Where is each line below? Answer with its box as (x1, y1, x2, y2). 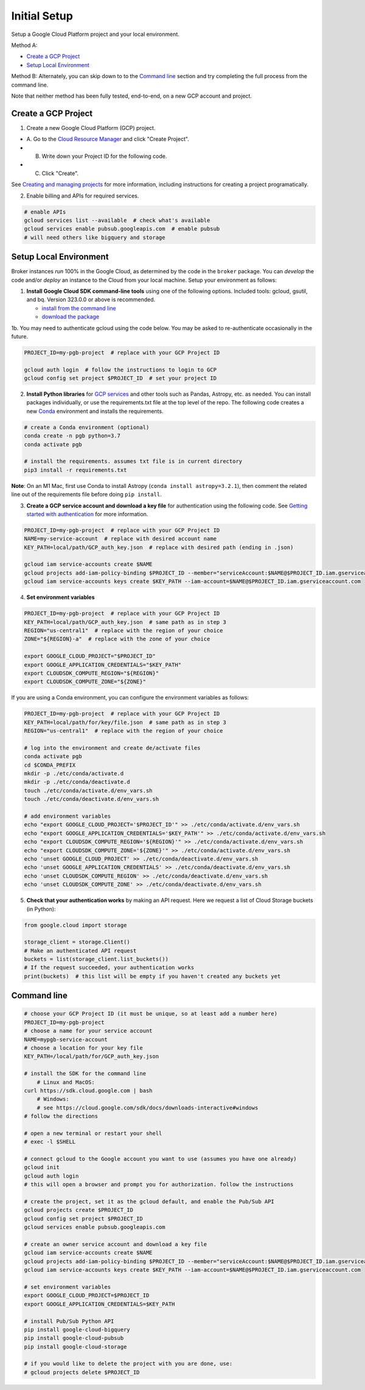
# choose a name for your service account (24, 1028, 153, 1034)
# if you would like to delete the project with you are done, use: (24, 1360, 233, 1367)
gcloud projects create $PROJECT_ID (24, 1206, 134, 1214)
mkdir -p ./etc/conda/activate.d (24, 770, 124, 777)
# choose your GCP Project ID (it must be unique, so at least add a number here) (24, 1010, 278, 1017)
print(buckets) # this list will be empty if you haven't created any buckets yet (24, 973, 281, 980)
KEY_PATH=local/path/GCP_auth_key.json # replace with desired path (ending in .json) (24, 543, 294, 551)
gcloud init (24, 1164, 60, 1171)
